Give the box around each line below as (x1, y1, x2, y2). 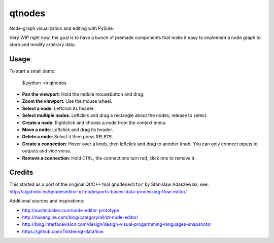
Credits (9, 168, 33, 177)
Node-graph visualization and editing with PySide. (9, 25, 114, 31)
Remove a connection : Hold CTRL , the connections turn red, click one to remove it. (22, 155, 196, 161)
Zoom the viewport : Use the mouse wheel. (22, 98, 113, 104)
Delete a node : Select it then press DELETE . (22, 134, 114, 140)
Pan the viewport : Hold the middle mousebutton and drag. (22, 91, 145, 97)
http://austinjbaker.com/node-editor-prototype (22, 207, 119, 213)
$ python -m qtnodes (22, 79, 67, 86)
